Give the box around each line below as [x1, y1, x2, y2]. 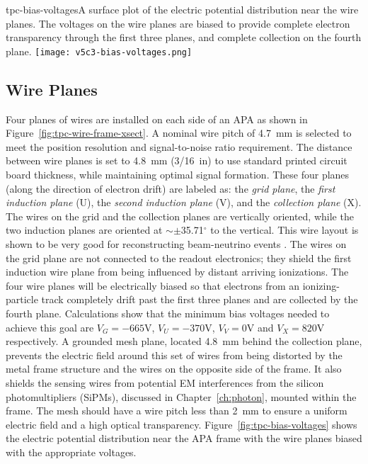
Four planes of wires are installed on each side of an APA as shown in [6, 111, 308, 126]
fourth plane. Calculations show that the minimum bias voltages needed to [6, 305, 330, 320]
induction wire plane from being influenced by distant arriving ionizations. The [6, 264, 349, 279]
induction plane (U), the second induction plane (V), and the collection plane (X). [6, 195, 362, 210]
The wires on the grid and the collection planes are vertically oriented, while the [6, 208, 354, 223]
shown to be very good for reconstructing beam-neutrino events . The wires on [6, 236, 347, 251]
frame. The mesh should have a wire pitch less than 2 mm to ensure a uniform [6, 403, 347, 418]
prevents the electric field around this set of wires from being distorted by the [6, 347, 343, 362]
